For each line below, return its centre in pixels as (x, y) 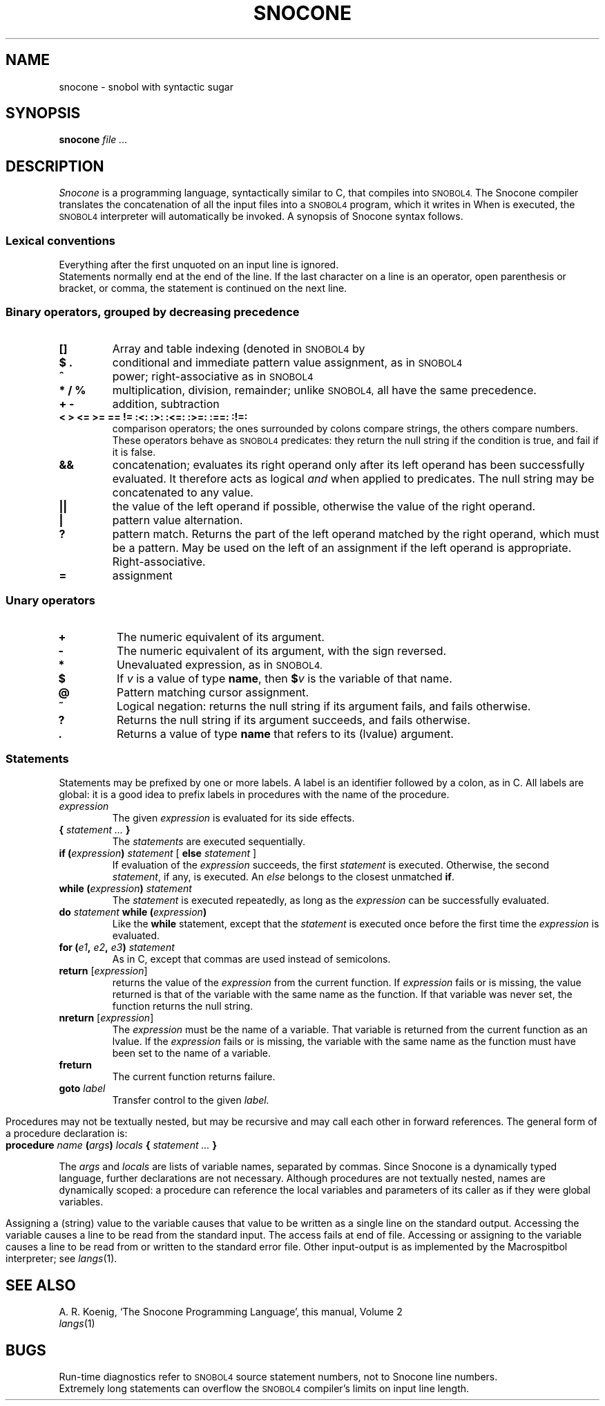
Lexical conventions (60, 240)
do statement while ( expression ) (133, 912)
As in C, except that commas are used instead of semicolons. (251, 959)
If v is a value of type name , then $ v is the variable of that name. (284, 678)
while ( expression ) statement (125, 889)
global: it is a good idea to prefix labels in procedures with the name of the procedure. (254, 795)
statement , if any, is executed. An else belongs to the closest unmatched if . (283, 877)
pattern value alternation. (177, 520)
